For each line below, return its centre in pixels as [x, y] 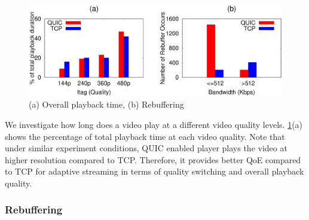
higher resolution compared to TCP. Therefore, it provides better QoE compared [153, 159]
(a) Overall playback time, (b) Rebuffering [106, 104]
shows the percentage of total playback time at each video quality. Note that [145, 136]
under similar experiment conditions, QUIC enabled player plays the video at [146, 148]
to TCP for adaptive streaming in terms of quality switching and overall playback [154, 171]
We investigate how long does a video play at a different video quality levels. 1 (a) [154, 124]
